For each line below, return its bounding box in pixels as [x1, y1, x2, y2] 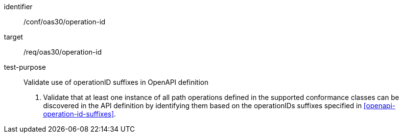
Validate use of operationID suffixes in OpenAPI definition [24, 78, 209, 86]
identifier [4, 2, 33, 11]
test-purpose [4, 63, 46, 71]
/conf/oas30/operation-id [24, 18, 106, 26]
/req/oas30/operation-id [24, 48, 102, 56]
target [4, 33, 23, 41]
